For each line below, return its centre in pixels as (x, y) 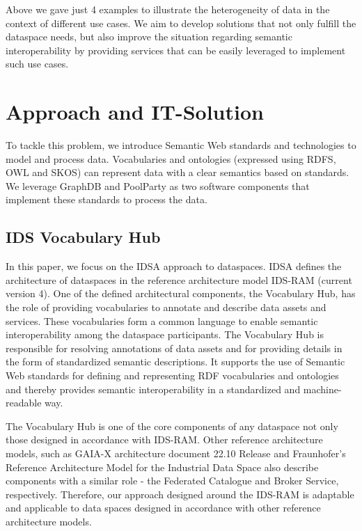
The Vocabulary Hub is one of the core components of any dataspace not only (172, 426)
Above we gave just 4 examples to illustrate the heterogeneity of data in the (168, 9)
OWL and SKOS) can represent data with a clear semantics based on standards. (178, 172)
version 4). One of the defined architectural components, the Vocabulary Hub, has (181, 293)
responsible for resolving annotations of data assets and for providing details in (174, 348)
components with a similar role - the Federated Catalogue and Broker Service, (172, 481)
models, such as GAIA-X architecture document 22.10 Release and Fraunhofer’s (176, 453)
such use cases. (37, 64)
